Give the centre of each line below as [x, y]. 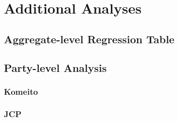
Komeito [21, 91]
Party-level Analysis [55, 67]
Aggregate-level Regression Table [89, 39]
